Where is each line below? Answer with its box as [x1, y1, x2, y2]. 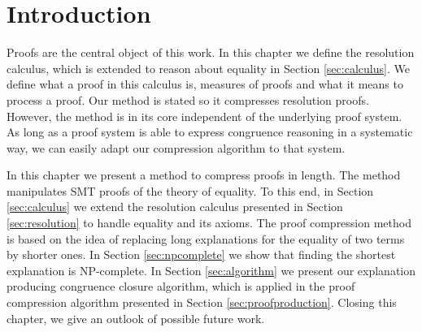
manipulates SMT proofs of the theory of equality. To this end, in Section [7, 182, 374, 199]
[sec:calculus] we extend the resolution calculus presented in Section [7, 198, 343, 215]
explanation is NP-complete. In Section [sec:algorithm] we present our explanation [7, 261, 416, 278]
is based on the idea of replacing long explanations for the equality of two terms [7, 230, 405, 247]
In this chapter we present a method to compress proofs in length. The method [7, 166, 401, 183]
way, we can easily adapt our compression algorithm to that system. [7, 139, 346, 156]
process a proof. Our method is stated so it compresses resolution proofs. [7, 91, 369, 108]
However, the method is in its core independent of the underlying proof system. [7, 107, 402, 124]
